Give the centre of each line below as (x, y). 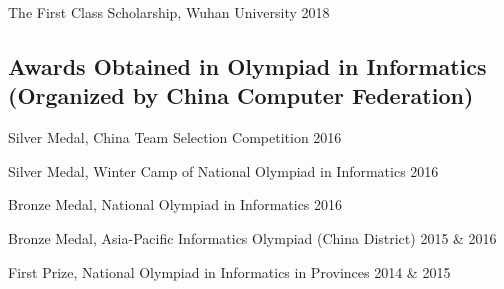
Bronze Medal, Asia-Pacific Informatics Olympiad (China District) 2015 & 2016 (252, 237)
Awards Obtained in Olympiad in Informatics (247, 65)
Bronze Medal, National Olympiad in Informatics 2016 (175, 204)
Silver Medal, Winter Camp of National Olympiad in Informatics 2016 (223, 170)
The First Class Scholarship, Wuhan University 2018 (169, 12)
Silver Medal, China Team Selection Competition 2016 (175, 137)
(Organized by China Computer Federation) (241, 95)
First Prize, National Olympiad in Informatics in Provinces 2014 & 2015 (229, 271)
